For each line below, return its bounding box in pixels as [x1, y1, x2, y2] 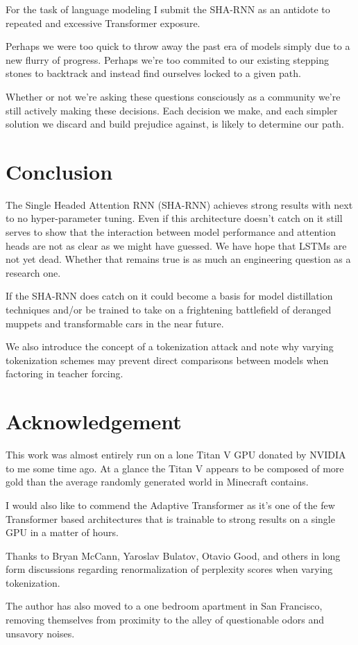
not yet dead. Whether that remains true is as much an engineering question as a [6, 252, 351, 266]
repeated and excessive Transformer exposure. [6, 15, 201, 30]
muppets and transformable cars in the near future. [6, 316, 224, 330]
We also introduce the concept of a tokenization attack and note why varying [6, 339, 334, 354]
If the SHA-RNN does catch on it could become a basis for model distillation [6, 289, 333, 303]
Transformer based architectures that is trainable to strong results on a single [6, 511, 335, 526]
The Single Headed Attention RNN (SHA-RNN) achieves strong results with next [6, 197, 353, 212]
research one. [6, 265, 61, 279]
